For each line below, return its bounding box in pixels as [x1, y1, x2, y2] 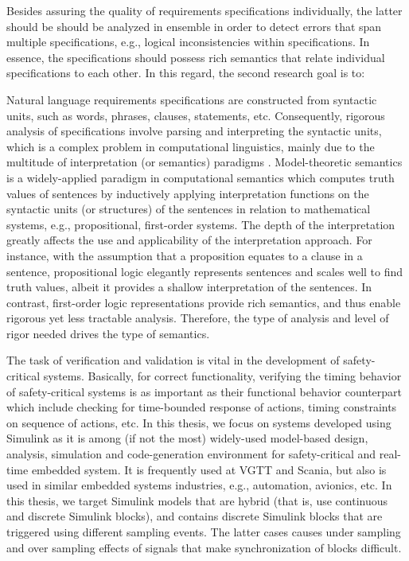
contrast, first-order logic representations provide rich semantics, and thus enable [6, 294, 401, 310]
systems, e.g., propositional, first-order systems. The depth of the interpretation [6, 216, 395, 232]
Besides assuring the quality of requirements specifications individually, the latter [6, 2, 403, 18]
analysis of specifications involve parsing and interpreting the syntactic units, [6, 123, 382, 139]
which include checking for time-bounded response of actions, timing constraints [6, 399, 397, 415]
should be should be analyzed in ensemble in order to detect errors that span [6, 18, 382, 34]
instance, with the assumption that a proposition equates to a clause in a [6, 247, 363, 263]
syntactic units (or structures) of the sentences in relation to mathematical [6, 201, 371, 217]
